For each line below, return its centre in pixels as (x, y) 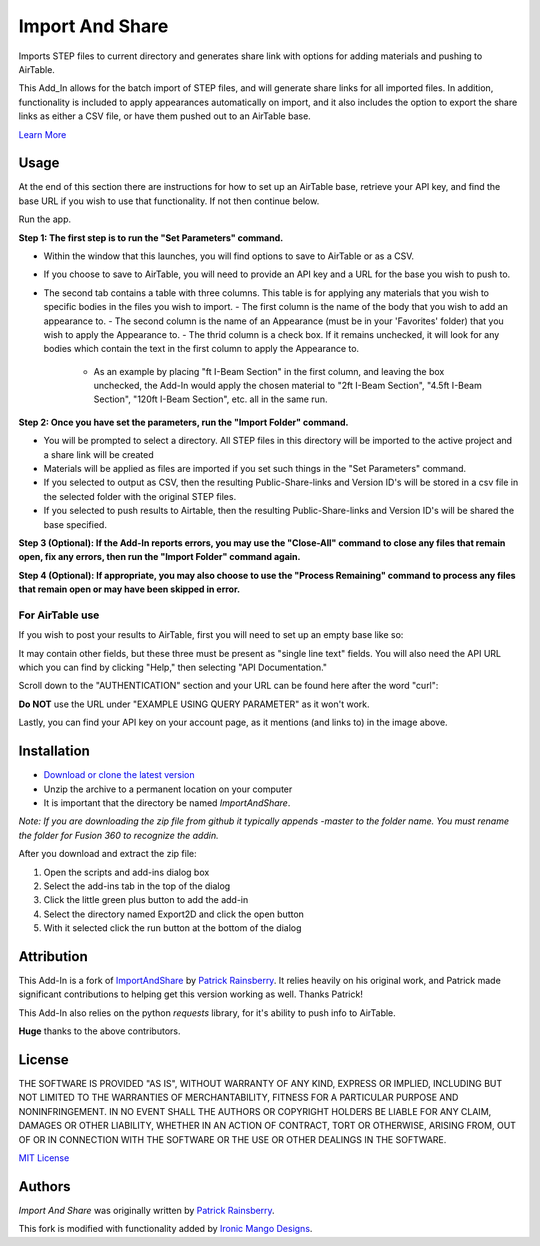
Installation (54, 751)
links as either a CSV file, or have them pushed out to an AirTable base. (165, 116)
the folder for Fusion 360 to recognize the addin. (118, 835)
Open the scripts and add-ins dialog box (126, 872)
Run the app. (45, 219)
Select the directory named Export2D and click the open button (174, 914)
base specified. (75, 524)
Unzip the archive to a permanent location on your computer (168, 789)
